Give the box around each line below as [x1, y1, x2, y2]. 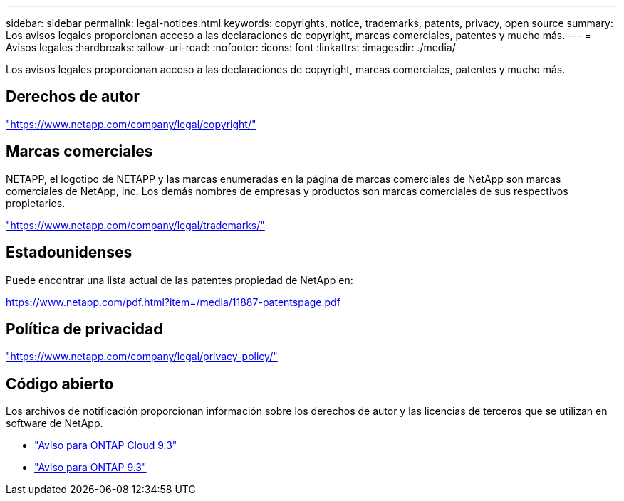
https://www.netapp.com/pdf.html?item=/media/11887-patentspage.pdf [6, 295, 340, 308]
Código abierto [6, 374, 114, 393]
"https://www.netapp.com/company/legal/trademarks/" [6, 218, 265, 231]
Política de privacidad [6, 320, 163, 338]
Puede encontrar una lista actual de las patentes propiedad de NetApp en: [6, 273, 353, 286]
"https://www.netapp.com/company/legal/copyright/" [6, 117, 256, 130]
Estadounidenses [6, 243, 132, 262]
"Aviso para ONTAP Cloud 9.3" [34, 439, 177, 452]
